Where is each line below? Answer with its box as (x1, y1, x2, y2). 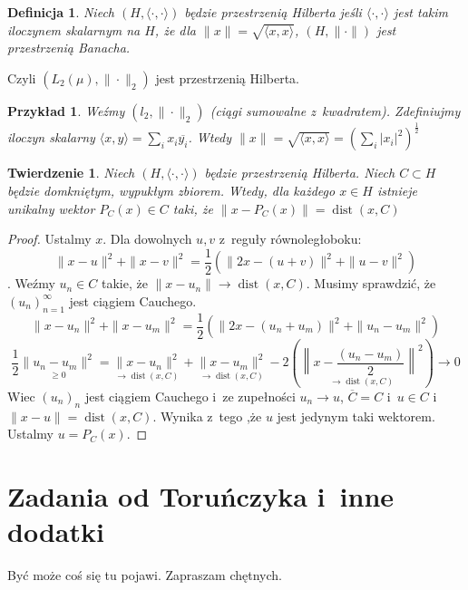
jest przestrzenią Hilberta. (155, 68, 299, 87)
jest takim (393, 3, 449, 21)
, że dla (154, 20, 196, 39)
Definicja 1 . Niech (7, 3, 114, 21)
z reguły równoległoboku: (219, 229, 362, 248)
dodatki (7, 513, 104, 550)
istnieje (376, 180, 417, 199)
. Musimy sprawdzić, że (306, 274, 436, 293)
